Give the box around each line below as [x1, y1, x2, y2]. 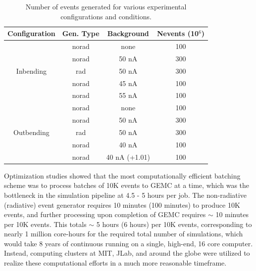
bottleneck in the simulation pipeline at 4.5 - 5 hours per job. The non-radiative [4, 189, 247, 200]
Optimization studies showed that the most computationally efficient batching [4, 170, 241, 181]
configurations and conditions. [60, 11, 152, 21]
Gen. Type [62, 28, 100, 39]
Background [107, 28, 149, 39]
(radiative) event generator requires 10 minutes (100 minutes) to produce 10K [4, 199, 240, 210]
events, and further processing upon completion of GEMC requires [4, 209, 206, 220]
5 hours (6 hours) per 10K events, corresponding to [96, 219, 252, 229]
